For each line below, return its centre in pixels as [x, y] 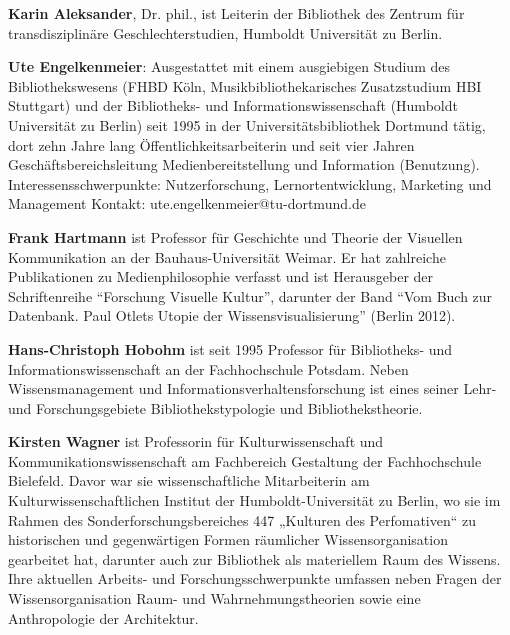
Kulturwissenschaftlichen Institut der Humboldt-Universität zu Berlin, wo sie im [254, 500]
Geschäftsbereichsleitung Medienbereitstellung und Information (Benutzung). [244, 164]
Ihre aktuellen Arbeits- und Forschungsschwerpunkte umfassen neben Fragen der [255, 578]
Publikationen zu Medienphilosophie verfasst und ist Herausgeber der [221, 276]
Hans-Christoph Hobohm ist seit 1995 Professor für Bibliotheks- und [230, 348]
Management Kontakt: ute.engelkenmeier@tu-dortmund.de [187, 203]
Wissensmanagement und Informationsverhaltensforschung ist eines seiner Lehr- [252, 388]
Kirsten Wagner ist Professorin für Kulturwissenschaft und [196, 441]
